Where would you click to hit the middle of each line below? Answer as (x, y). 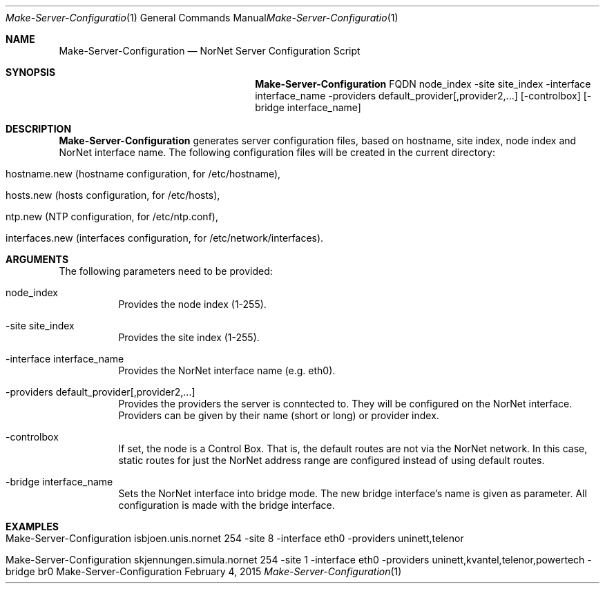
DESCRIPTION (39, 129)
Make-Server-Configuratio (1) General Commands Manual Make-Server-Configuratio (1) (202, 18)
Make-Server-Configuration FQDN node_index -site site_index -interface (423, 84)
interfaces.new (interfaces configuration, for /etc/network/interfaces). (165, 238)
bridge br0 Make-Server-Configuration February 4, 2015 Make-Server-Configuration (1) (204, 571)
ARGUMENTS (37, 259)
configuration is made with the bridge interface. (227, 505)
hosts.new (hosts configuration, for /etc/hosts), (113, 195)
